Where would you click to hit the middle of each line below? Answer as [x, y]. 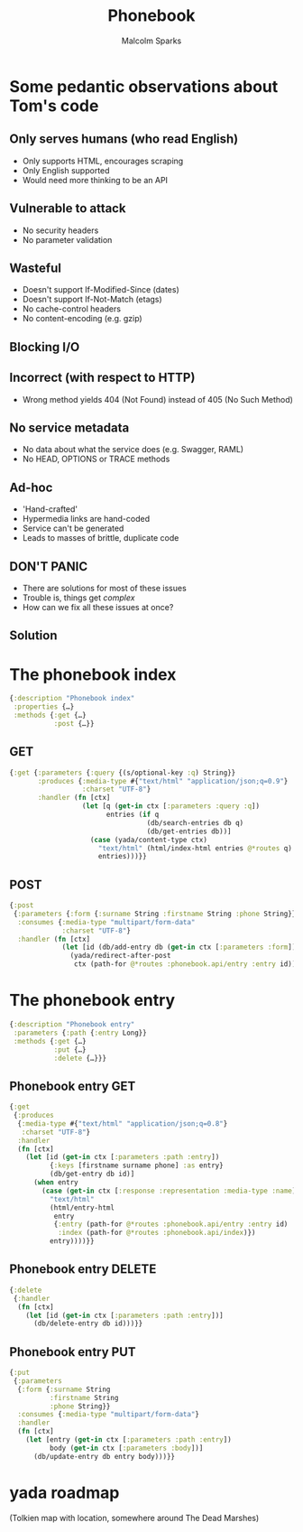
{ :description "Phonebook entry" [72, 1025]
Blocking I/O [45, 347]
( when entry [55, 1183]
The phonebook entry [92, 1001]
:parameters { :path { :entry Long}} [80, 1033]
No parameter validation [67, 239]
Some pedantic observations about [144, 86]
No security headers [60, 230]
